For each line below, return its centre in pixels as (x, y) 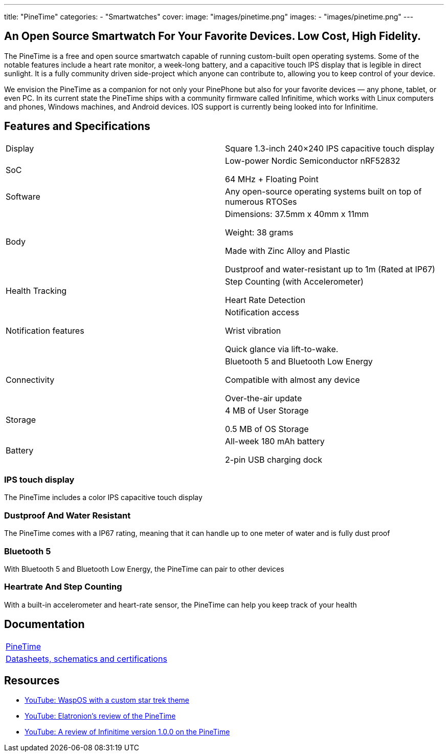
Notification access (262, 312)
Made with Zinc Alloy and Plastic (288, 251)
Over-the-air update (264, 398)
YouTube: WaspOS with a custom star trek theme (107, 700)
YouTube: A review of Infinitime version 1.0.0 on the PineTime (127, 732)
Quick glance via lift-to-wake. (282, 349)
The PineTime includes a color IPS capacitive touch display (103, 498)
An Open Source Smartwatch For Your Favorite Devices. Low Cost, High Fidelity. (213, 36)
